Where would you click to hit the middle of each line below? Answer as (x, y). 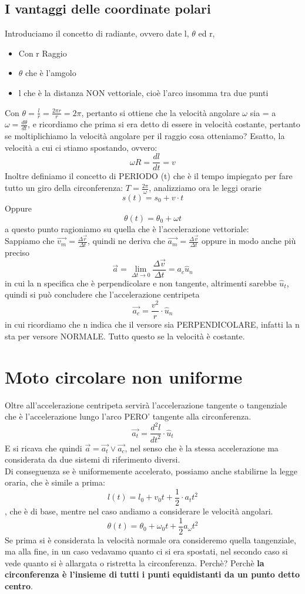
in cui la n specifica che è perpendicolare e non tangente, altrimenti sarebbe (141, 283)
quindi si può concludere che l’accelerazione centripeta (102, 294)
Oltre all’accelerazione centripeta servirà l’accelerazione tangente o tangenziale (146, 405)
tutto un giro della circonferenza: (64, 188)
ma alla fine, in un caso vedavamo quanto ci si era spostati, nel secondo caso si (146, 551)
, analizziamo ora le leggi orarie (205, 188)
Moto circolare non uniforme (124, 376)
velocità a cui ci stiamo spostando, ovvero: (81, 147)
